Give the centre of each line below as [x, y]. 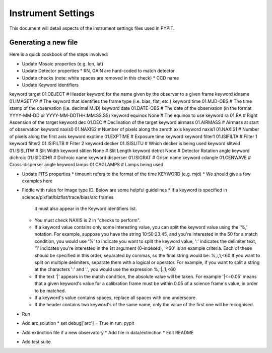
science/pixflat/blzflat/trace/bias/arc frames [68, 197]
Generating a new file [44, 43]
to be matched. [50, 291]
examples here [37, 181]
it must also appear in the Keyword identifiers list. [86, 208]
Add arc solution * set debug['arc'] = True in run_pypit [78, 323]
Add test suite [36, 341]
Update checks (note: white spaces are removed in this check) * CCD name [100, 78]
